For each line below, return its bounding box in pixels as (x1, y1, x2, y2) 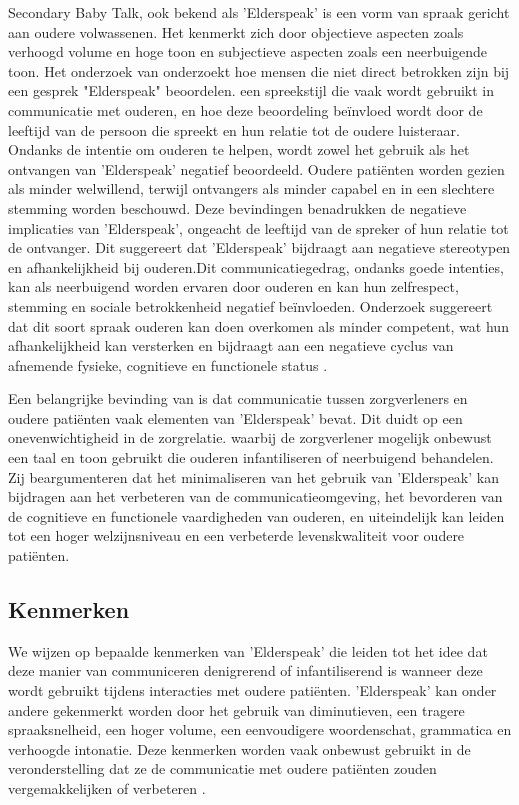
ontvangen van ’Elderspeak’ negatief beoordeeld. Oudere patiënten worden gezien (8, 158, 505, 179)
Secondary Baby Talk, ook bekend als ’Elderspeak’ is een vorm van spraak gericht (8, 2, 510, 22)
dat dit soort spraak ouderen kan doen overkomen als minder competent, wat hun (8, 315, 509, 336)
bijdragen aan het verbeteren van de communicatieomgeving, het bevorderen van (8, 486, 503, 507)
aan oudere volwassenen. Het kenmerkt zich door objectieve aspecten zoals (8, 21, 464, 42)
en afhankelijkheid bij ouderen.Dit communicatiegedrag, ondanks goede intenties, (8, 256, 504, 277)
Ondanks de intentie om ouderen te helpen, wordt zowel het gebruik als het (8, 139, 470, 160)
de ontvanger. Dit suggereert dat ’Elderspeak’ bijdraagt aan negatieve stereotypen (8, 237, 511, 258)
